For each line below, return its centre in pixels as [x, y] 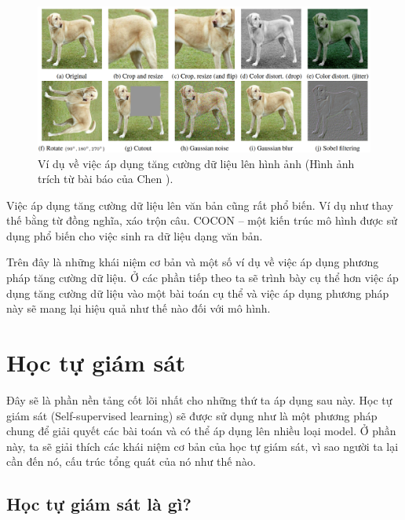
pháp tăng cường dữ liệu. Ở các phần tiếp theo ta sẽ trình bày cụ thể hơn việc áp [202, 278]
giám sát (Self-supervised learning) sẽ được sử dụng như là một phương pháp [192, 415]
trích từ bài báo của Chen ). [106, 179]
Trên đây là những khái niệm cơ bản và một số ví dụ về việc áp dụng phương [193, 262]
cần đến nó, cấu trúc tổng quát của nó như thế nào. [131, 461]
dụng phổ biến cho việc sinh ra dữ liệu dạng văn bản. [135, 235]
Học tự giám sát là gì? [99, 504]
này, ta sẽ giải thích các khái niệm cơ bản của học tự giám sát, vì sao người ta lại [202, 446]
